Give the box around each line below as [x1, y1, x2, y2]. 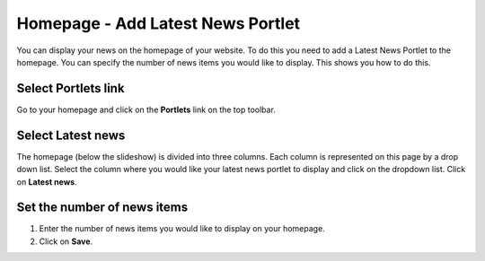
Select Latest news [16, 127, 126, 143]
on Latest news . [16, 176, 77, 187]
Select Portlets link [16, 81, 125, 96]
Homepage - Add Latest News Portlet [16, 13, 301, 33]
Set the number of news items [16, 200, 189, 215]
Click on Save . [39, 236, 93, 247]
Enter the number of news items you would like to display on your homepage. [39, 223, 325, 234]
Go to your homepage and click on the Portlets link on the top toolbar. [16, 104, 276, 115]
